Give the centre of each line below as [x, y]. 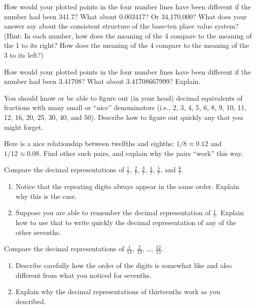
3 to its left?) [24, 55]
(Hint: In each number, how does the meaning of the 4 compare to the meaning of [128, 35]
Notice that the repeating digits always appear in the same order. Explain [127, 186]
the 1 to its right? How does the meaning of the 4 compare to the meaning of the [127, 45]
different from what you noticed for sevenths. [84, 275]
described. [31, 301]
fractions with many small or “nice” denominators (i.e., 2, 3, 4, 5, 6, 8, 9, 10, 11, [125, 107]
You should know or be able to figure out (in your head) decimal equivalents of [123, 97]
